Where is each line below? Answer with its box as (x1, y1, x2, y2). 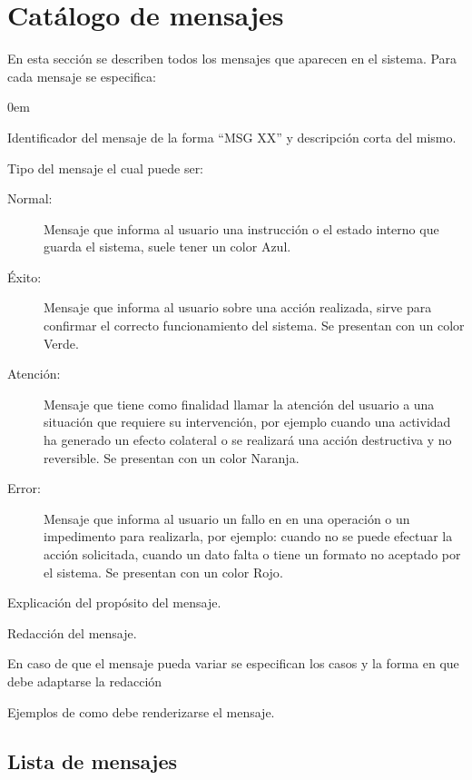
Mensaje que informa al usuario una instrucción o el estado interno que (44, 219, 439, 238)
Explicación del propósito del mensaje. (7, 593, 221, 612)
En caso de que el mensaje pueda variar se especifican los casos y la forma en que (7, 654, 459, 673)
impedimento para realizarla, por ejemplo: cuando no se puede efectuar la (44, 527, 453, 546)
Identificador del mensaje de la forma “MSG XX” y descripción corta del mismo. (7, 127, 457, 146)
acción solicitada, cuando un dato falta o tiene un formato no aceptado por (44, 545, 461, 563)
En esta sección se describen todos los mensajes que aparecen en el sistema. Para (7, 49, 457, 68)
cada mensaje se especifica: (7, 66, 156, 85)
